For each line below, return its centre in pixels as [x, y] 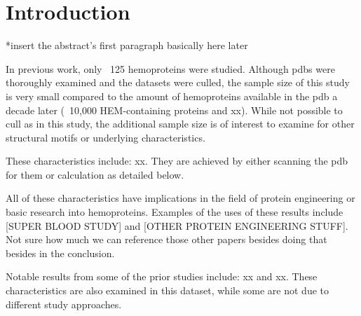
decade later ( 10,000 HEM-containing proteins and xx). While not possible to [174, 110]
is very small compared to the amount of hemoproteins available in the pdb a [172, 96]
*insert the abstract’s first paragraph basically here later [127, 45]
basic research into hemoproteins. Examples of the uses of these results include [175, 212]
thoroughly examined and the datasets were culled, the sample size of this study [178, 82]
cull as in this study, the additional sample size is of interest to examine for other [180, 124]
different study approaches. [64, 304]
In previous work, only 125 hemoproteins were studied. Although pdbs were [170, 68]
